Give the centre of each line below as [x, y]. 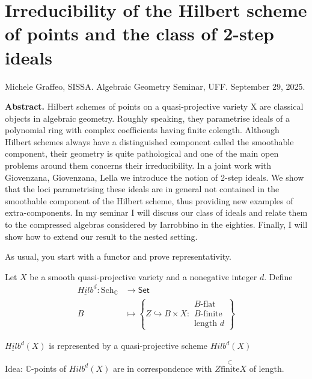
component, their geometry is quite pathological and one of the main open [142, 153]
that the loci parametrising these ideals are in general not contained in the [142, 189]
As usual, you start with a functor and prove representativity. [118, 256]
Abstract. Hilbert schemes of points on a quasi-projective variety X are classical [154, 106]
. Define [278, 276]
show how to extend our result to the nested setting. [101, 236]
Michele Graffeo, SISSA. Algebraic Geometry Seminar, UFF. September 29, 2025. [155, 86]
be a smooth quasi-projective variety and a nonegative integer [143, 276]
